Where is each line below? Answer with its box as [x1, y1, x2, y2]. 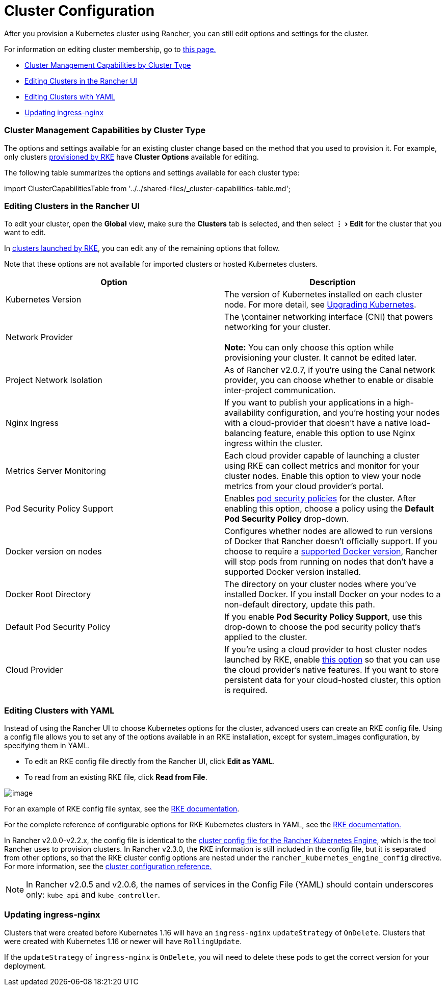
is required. [224, 685, 268, 696]
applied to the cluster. [224, 632, 307, 643]
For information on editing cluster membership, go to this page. [4, 44, 216, 54]
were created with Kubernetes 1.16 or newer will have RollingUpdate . [4, 936, 242, 946]
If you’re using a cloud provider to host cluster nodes [224, 644, 427, 655]
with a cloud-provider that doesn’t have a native [224, 418, 408, 428]
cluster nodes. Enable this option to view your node [224, 471, 421, 481]
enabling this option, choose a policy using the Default [224, 503, 434, 514]
